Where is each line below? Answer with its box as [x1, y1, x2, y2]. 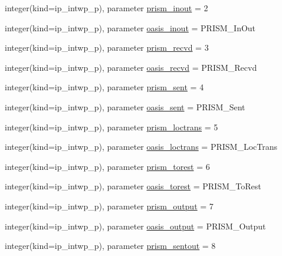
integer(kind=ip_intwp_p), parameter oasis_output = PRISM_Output [5, 219, 266, 232]
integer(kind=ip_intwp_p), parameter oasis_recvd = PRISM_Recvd [5, 61, 257, 73]
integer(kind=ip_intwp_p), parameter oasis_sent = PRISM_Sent [5, 100, 245, 113]
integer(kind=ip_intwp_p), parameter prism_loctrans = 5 [5, 120, 218, 133]
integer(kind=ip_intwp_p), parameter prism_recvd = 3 [5, 41, 209, 54]
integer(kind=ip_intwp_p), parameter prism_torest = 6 [5, 160, 210, 172]
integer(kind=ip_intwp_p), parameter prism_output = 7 [5, 199, 214, 212]
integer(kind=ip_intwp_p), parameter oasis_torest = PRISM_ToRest [5, 180, 261, 192]
